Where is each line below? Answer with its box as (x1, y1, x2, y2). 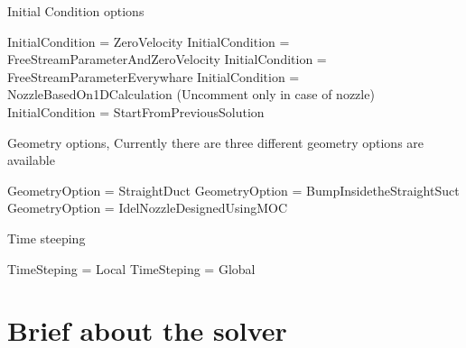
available (7, 151, 55, 169)
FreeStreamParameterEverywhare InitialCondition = (7, 67, 300, 86)
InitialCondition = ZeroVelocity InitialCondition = (7, 32, 290, 50)
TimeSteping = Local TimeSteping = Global (7, 259, 256, 278)
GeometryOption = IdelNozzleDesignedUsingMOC (7, 198, 288, 217)
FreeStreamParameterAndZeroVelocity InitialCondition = (7, 50, 327, 69)
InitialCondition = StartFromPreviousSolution (7, 102, 265, 121)
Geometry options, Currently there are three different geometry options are (7, 133, 424, 151)
